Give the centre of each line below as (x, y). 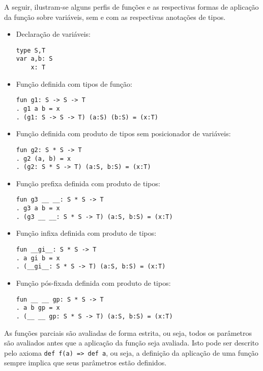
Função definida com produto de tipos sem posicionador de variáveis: (123, 133)
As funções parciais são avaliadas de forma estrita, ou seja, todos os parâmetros (128, 332)
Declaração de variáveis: (53, 34)
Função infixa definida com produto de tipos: (86, 233)
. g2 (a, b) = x (43, 158)
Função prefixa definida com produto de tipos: (88, 183)
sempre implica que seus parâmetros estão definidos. (85, 363)
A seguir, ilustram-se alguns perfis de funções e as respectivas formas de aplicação (131, 7)
